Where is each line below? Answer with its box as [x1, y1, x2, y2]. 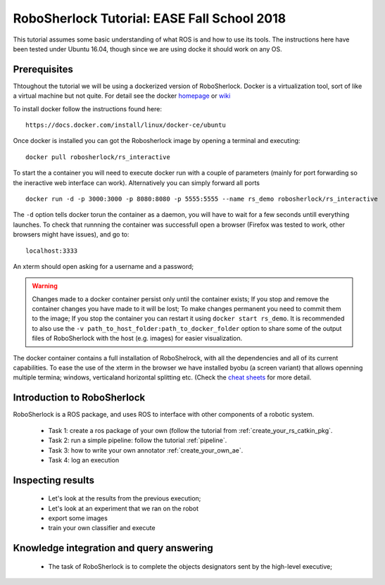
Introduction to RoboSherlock [13, 391, 146, 404]
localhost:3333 [25, 246, 78, 255]
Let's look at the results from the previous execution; [48, 494, 201, 503]
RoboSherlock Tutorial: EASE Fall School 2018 [13, 11, 286, 26]
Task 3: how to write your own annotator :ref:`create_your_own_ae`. [48, 446, 244, 454]
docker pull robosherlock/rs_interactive [25, 153, 170, 161]
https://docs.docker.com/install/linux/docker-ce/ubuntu [25, 121, 227, 130]
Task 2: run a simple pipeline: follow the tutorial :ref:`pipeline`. [48, 436, 227, 445]
